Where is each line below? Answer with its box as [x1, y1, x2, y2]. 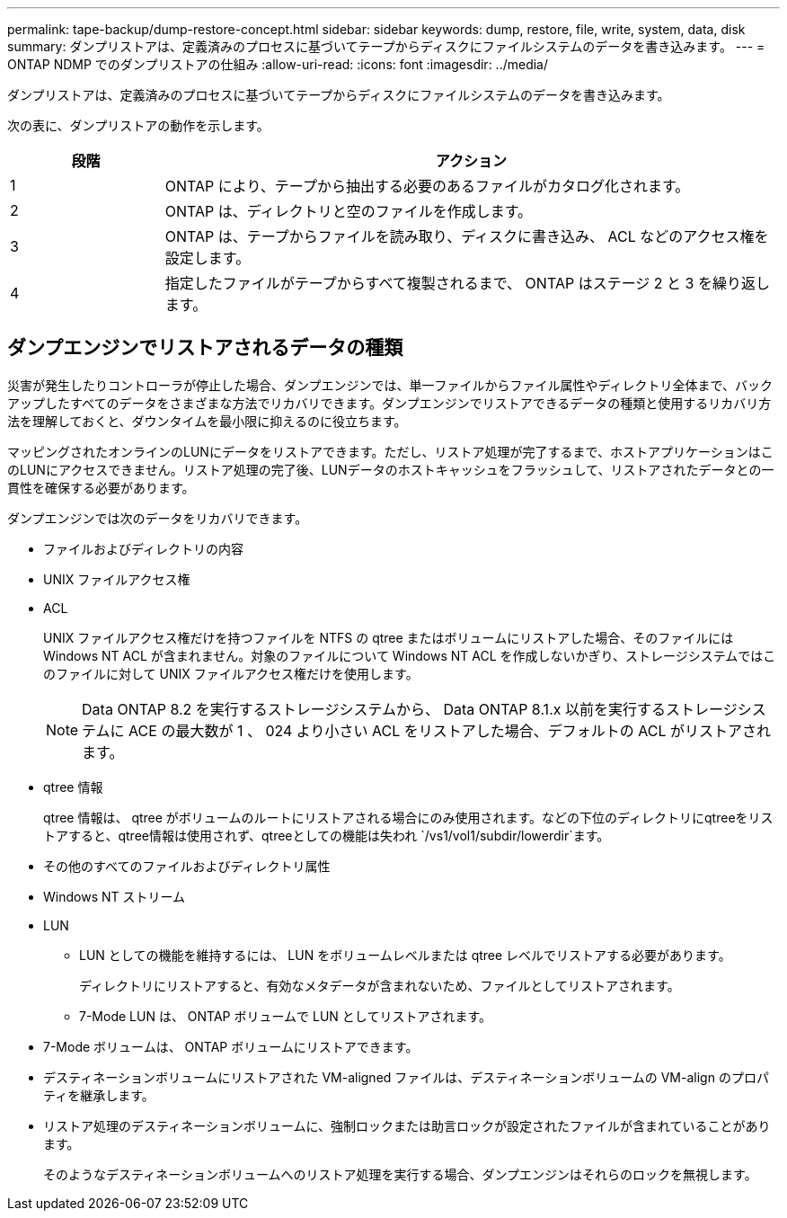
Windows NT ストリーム [43, 888, 186, 904]
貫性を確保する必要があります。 [7, 479, 195, 495]
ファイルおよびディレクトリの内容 [43, 540, 244, 556]
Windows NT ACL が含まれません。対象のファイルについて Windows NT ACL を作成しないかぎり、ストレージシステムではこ [43, 647, 776, 663]
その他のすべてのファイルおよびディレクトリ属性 [43, 858, 331, 874]
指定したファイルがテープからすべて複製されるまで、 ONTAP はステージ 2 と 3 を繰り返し [164, 274, 770, 292]
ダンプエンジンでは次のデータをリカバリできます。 [7, 510, 308, 526]
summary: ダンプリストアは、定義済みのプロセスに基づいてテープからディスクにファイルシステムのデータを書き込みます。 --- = [7, 39, 765, 54]
